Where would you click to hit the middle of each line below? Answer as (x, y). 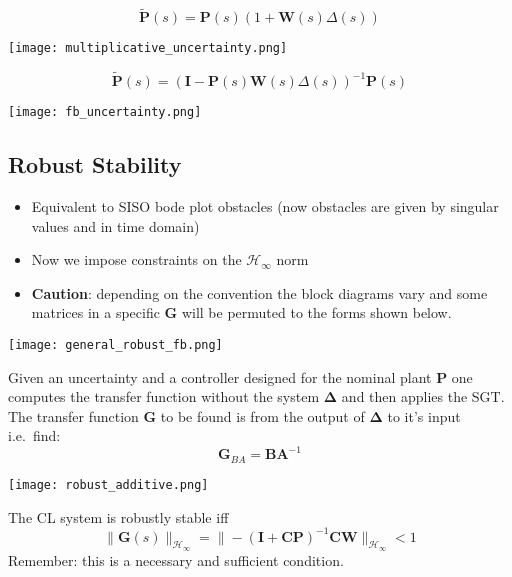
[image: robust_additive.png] (108, 484)
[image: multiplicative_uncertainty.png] (148, 48)
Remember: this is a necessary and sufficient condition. (176, 559)
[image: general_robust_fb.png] (115, 344)
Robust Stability (95, 164)
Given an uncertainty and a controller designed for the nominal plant (220, 376)
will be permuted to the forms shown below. (316, 312)
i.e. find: (34, 435)
